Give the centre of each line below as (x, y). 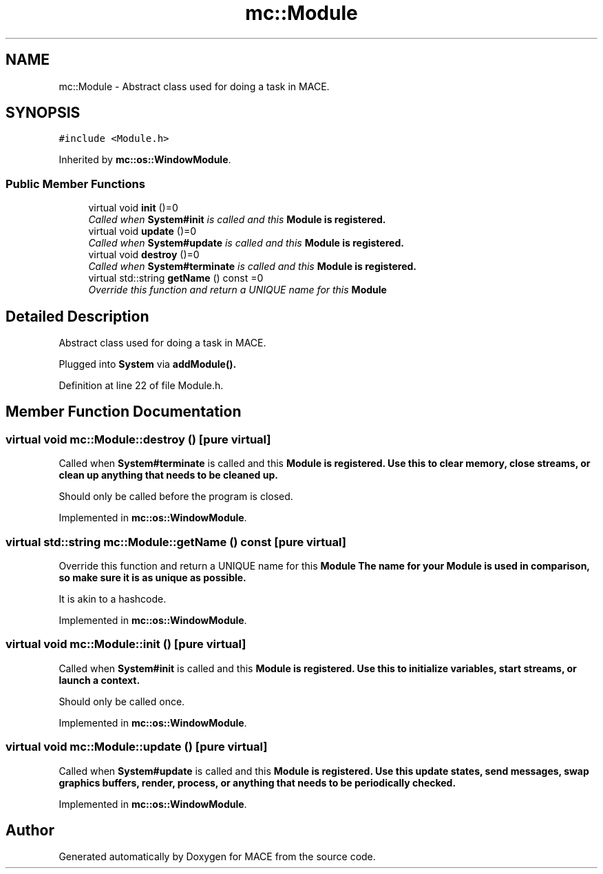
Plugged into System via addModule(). (148, 364)
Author (30, 830)
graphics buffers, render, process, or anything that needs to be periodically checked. (257, 782)
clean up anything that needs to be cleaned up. (168, 475)
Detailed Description (77, 316)
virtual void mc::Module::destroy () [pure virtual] (138, 439)
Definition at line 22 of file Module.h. (141, 386)
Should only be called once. (122, 701)
